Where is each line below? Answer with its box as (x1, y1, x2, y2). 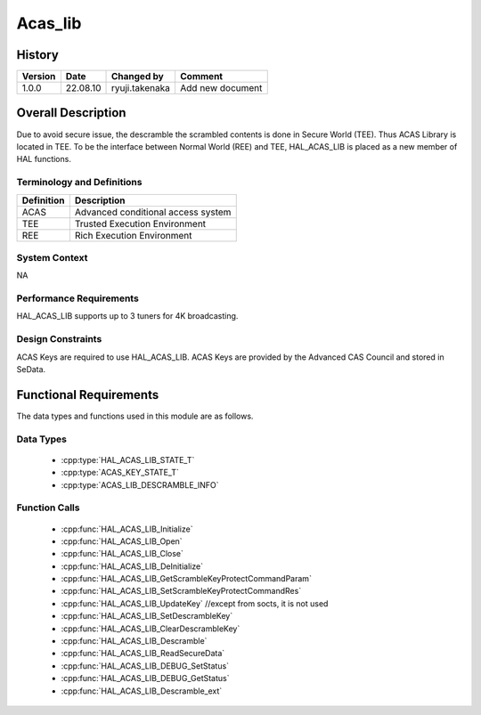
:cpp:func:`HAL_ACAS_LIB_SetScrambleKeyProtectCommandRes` (61, 586, 302, 597)
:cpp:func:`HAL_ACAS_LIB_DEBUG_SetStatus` (61, 660, 230, 671)
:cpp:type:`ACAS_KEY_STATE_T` (61, 467, 180, 478)
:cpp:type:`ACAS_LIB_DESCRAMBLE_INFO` (61, 479, 219, 490)
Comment (179, 70, 223, 83)
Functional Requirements (16, 387, 159, 402)
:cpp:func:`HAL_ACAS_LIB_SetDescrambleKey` (61, 611, 233, 622)
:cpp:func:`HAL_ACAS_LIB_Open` (61, 535, 183, 547)
